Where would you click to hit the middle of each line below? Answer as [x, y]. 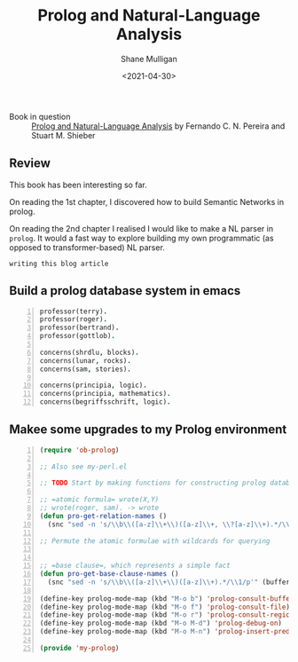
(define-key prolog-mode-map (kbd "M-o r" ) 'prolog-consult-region [167, 615]
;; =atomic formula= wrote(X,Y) [99, 500]
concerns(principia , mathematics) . [105, 394]
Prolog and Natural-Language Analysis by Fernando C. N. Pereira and [158, 126]
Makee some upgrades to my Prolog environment [148, 430]
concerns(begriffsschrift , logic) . [105, 402]
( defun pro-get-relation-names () [103, 516]
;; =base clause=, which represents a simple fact [135, 566]
